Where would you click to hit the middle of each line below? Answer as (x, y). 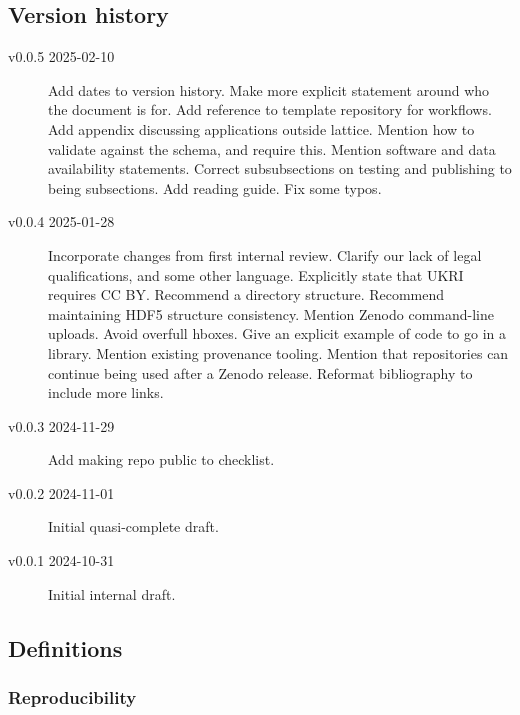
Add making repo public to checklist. (161, 459)
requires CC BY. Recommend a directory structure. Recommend (246, 294)
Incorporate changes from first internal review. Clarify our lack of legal (265, 254)
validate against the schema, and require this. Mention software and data (272, 148)
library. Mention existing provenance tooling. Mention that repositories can (278, 352)
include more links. (106, 392)
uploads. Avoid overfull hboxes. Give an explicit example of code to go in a (277, 333)
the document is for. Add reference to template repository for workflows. (270, 109)
